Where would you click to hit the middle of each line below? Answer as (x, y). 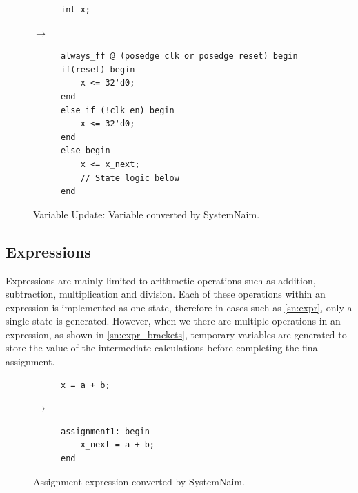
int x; (76, 10)
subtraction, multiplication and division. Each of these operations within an (166, 294)
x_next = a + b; (118, 445)
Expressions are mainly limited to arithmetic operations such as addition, (161, 280)
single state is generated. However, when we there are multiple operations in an (173, 321)
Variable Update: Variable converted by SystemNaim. (147, 214)
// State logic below (130, 178)
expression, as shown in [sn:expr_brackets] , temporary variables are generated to (176, 334)
